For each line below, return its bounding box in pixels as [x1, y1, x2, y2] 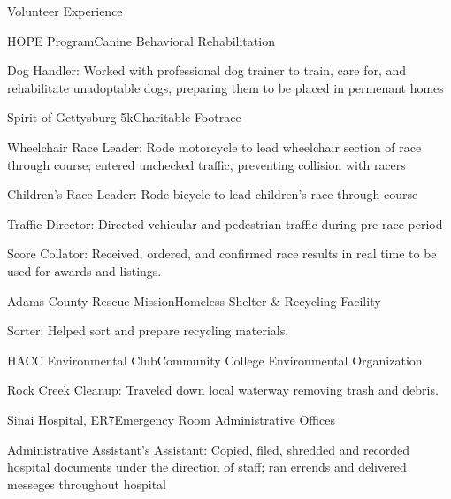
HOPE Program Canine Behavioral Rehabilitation [7, 31, 275, 50]
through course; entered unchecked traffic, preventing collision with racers [7, 155, 406, 173]
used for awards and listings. [7, 261, 162, 280]
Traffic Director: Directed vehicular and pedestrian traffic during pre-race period [7, 214, 443, 233]
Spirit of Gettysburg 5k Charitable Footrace [7, 108, 241, 127]
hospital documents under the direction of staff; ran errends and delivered [7, 457, 407, 476]
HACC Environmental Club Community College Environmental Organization [7, 350, 423, 369]
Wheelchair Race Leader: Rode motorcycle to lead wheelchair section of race [7, 137, 422, 156]
